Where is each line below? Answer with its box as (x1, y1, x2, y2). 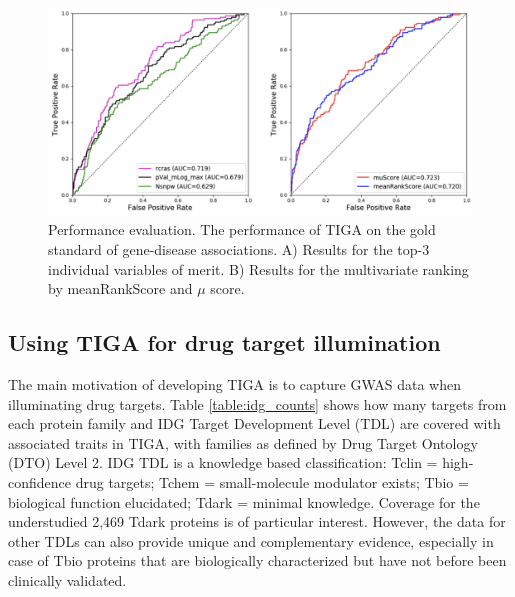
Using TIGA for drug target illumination (8, 327, 441, 358)
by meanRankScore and (48, 278, 193, 299)
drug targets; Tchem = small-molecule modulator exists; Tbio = (75, 472, 469, 492)
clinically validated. (8, 569, 127, 590)
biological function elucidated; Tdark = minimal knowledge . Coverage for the (8, 491, 480, 512)
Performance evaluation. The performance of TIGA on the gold (48, 219, 436, 240)
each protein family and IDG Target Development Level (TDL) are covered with (8, 413, 501, 434)
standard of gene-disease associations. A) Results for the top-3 (48, 239, 430, 260)
